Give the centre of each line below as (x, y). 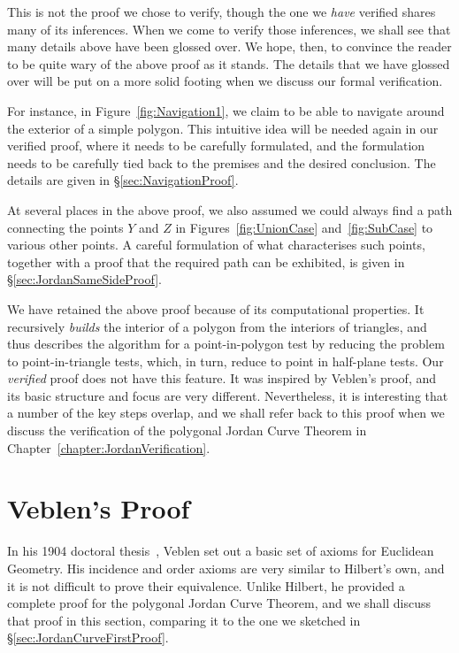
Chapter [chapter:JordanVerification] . (109, 447)
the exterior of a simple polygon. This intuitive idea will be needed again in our (223, 128)
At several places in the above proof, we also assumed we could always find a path (230, 209)
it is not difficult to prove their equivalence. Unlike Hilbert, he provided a (206, 585)
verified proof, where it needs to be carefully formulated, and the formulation (216, 146)
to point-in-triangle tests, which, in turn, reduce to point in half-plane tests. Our (226, 361)
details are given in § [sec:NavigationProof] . (123, 180)
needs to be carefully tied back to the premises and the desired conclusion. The (222, 162)
